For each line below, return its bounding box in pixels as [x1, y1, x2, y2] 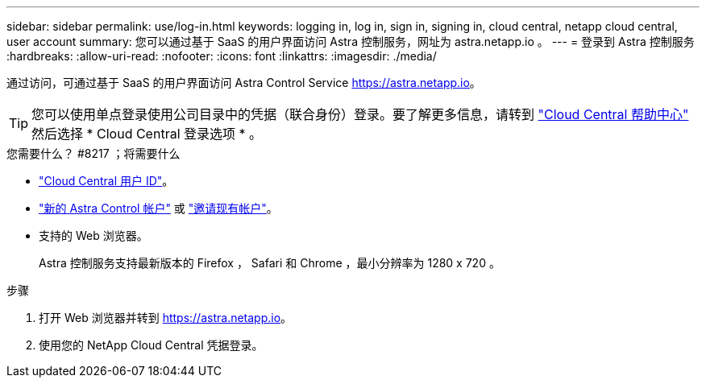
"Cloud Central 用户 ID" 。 [39, 174, 174, 188]
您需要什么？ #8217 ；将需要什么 [6, 147, 181, 160]
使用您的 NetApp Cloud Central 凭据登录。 [39, 338, 264, 352]
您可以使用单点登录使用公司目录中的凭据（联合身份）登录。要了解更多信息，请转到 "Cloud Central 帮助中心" [31, 106, 689, 122]
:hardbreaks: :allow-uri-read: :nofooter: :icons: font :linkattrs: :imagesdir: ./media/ [6, 49, 437, 63]
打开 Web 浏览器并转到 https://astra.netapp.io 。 [39, 311, 293, 324]
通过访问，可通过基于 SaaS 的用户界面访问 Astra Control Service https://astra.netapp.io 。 [6, 76, 481, 89]
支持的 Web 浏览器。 [39, 229, 148, 242]
